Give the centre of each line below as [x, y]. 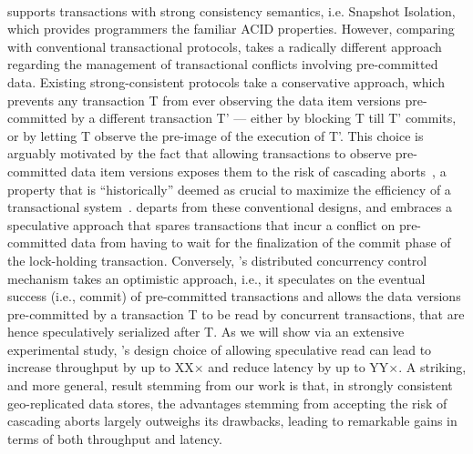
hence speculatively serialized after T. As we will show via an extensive [206, 332]
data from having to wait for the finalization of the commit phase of [261, 242]
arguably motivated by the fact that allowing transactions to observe [200, 153]
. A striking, [432, 367]
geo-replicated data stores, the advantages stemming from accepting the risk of [227, 403]
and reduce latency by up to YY [298, 367]
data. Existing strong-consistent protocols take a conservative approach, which [226, 81]
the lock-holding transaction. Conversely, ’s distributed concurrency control [217, 260]
